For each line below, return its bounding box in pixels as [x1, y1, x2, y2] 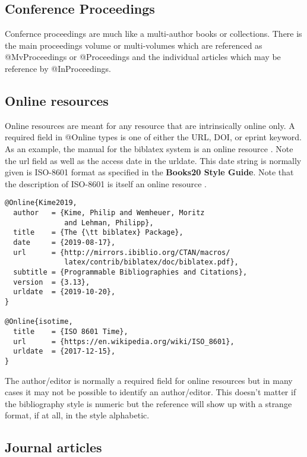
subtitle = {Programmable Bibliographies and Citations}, [13, 267, 248, 276]
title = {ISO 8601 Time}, [13, 327, 128, 336]
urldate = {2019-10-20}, [13, 288, 116, 297]
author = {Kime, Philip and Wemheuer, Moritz [13, 209, 205, 217]
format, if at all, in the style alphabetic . [5, 409, 150, 421]
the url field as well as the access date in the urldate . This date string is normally [5, 154, 302, 166]
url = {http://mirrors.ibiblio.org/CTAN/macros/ [13, 248, 230, 257]
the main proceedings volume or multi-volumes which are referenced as [5, 39, 262, 51]
